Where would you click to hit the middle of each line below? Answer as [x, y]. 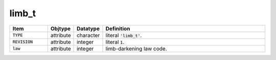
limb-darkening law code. [136, 48]
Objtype [61, 28]
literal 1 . [115, 42]
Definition [118, 28]
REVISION [23, 42]
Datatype [88, 28]
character [88, 35]
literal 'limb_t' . [124, 35]
